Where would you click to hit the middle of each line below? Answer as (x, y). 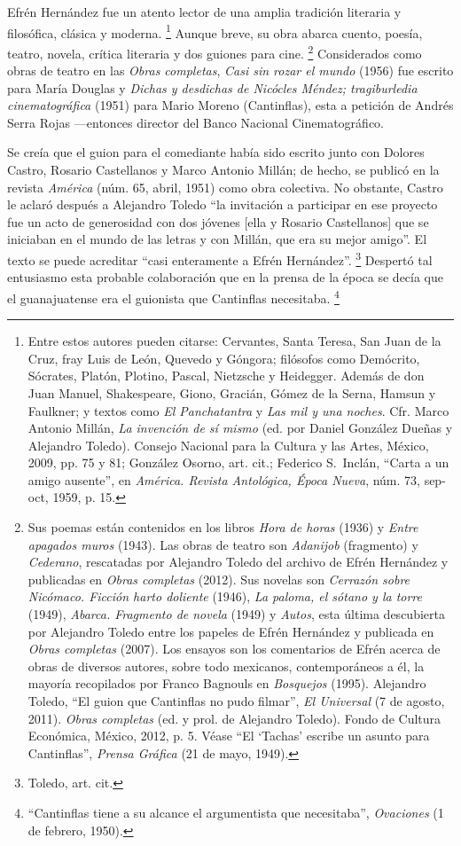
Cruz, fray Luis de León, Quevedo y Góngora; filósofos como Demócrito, (224, 358)
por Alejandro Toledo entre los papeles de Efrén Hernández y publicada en (231, 631)
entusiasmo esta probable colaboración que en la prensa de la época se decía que (226, 277)
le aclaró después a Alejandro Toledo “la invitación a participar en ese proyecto (223, 204)
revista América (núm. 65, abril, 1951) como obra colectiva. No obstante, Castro (225, 187)
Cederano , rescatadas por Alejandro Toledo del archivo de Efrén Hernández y (238, 562)
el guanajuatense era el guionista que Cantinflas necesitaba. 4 (173, 296)
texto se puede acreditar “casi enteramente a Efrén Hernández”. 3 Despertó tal (220, 258)
